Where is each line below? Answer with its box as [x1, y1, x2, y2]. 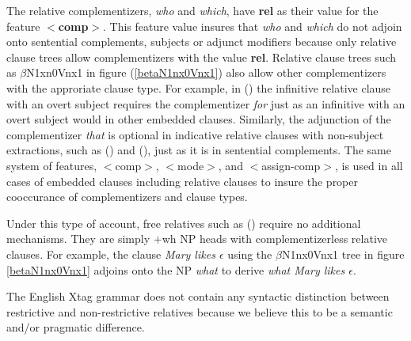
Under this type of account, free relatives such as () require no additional [6, 214, 361, 231]
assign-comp [261, 157, 321, 173]
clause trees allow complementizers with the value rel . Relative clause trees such [6, 48, 397, 65]
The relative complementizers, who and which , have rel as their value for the [6, 2, 379, 18]
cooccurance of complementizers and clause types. [6, 188, 248, 205]
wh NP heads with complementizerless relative [162, 230, 388, 247]
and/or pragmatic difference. [6, 319, 145, 335]
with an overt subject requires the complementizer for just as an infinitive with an [6, 95, 405, 112]
